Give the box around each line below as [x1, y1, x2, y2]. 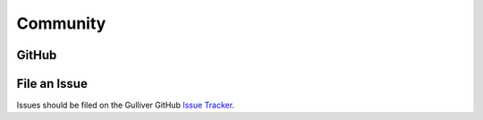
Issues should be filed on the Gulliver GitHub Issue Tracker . [16, 99, 235, 111]
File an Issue [16, 76, 89, 91]
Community [16, 13, 106, 33]
